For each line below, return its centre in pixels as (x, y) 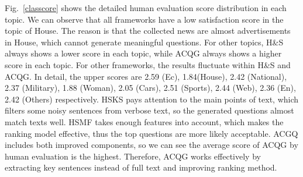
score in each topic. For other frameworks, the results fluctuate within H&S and (148, 64)
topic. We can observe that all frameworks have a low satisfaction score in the (144, 19)
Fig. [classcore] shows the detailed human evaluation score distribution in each (146, 8)
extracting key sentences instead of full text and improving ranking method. (141, 167)
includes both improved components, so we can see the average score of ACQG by (151, 145)
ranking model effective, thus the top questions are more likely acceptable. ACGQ (151, 133)
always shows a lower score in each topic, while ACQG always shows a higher (143, 53)
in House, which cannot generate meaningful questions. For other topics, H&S (144, 42)
